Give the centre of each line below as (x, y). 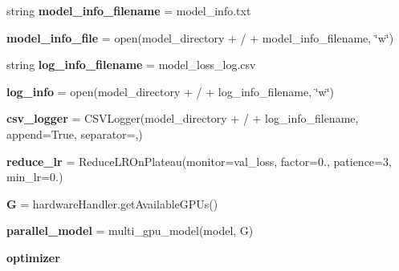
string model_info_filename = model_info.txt (129, 10)
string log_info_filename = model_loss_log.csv (131, 65)
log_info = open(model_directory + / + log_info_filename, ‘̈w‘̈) (171, 91)
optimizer (33, 257)
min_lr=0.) (35, 177)
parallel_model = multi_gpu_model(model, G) (130, 231)
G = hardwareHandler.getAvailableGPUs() (112, 203)
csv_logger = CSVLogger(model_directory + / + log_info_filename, (183, 118)
